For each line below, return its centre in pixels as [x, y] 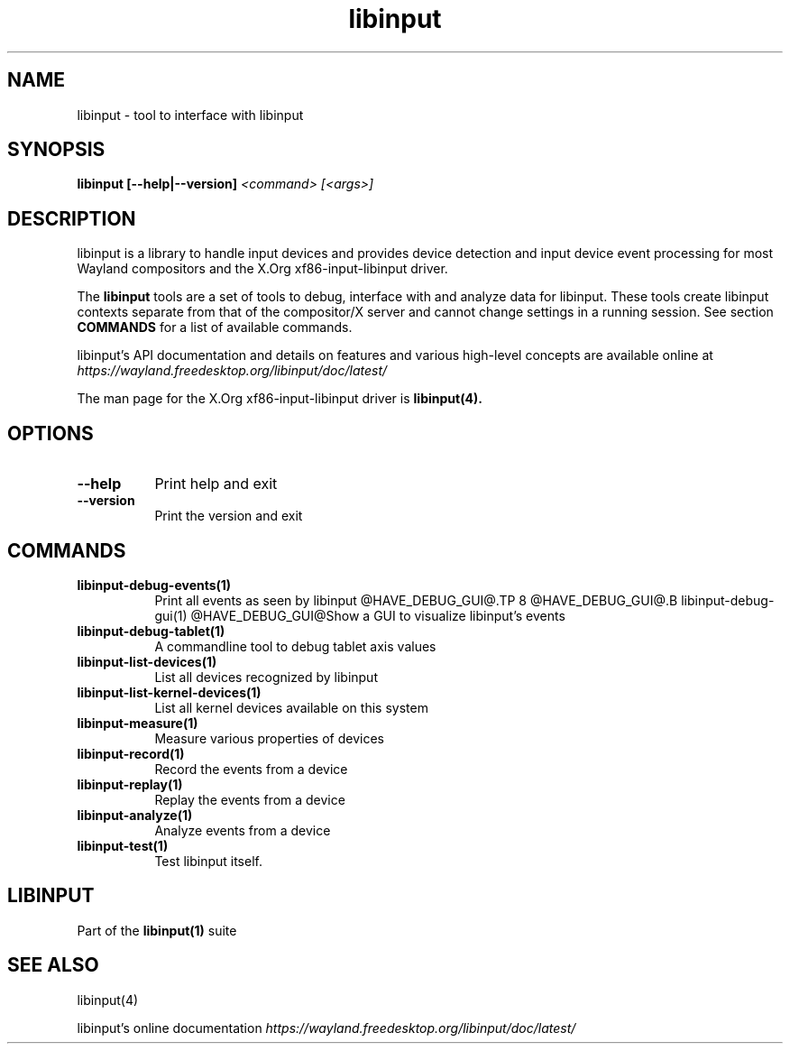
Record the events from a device [251, 769]
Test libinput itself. [208, 861]
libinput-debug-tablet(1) [151, 631]
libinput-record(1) [131, 753]
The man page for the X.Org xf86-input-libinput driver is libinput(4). [280, 399]
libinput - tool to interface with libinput [190, 115]
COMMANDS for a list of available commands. [215, 327]
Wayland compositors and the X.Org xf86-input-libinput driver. [262, 269]
